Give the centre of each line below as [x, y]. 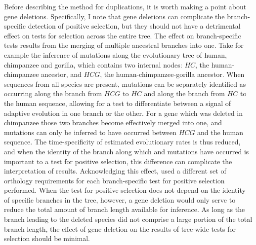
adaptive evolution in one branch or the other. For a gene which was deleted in [124, 113]
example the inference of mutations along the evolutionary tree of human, [115, 54]
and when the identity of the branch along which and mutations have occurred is [127, 151]
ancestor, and [61, 74]
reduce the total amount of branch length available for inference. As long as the [125, 209]
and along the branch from [185, 93]
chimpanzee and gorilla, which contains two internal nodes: [93, 64]
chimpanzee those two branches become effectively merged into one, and [113, 122]
